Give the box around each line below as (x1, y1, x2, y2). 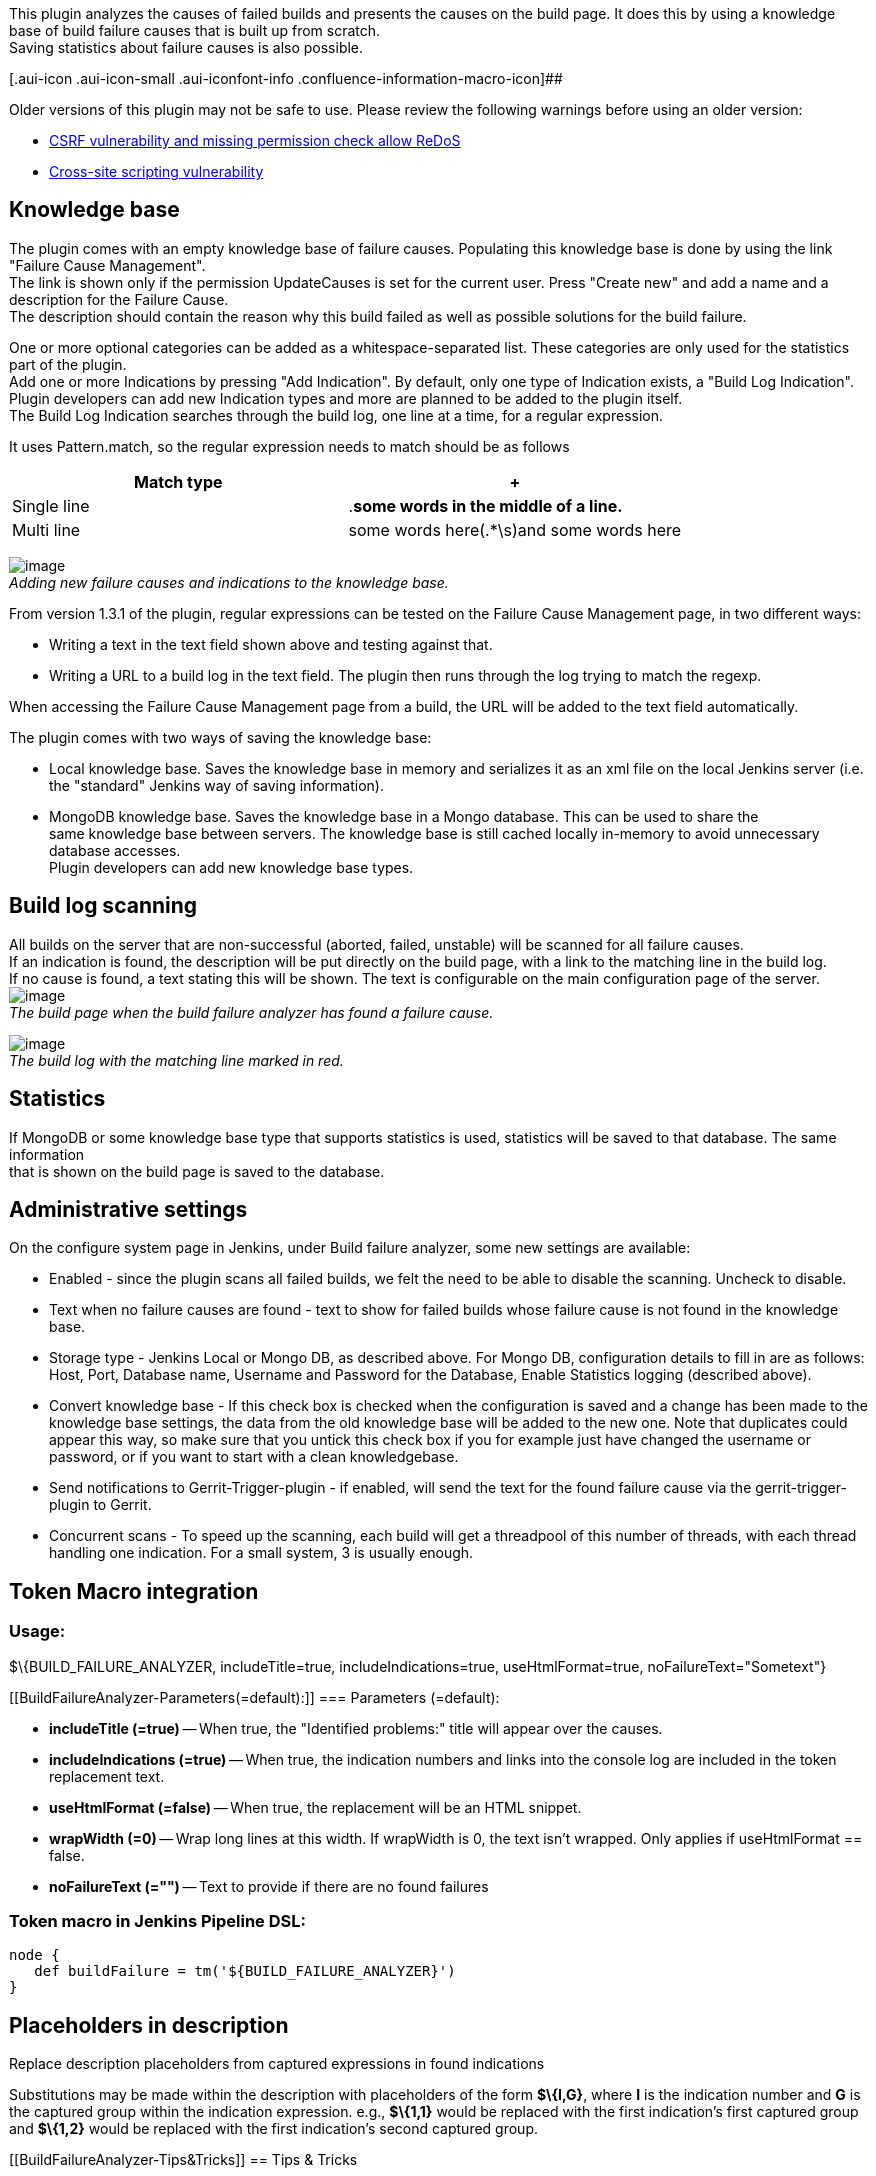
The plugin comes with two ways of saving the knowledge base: (9, 728, 432, 746)
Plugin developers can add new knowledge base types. (49, 858, 414, 876)
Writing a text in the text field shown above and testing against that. (49, 635, 493, 653)
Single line (12, 495, 90, 516)
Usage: (9, 1621, 66, 1642)
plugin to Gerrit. (49, 1496, 152, 1514)
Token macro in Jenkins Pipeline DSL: (9, 1910, 306, 1931)
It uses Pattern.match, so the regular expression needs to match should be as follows (9, 437, 570, 455)
